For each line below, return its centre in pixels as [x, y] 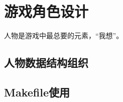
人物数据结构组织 [46, 63]
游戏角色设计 [46, 11]
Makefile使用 [37, 92]
